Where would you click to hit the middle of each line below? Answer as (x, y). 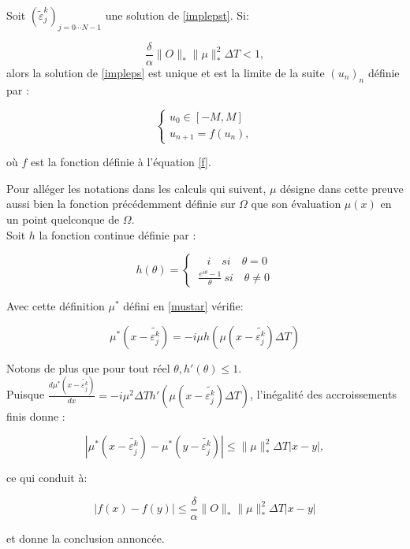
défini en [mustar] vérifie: (183, 306)
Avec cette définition (56, 306)
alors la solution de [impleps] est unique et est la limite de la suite (166, 72)
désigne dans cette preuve (342, 188)
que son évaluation (296, 204)
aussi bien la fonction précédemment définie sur (121, 204)
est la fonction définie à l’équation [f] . (121, 162)
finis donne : (36, 415)
